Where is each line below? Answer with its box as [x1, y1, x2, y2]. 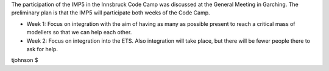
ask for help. [26, 45, 58, 52]
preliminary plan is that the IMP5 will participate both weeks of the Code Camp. [11, 9, 210, 16]
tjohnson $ [11, 57, 39, 64]
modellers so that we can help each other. [26, 29, 132, 36]
